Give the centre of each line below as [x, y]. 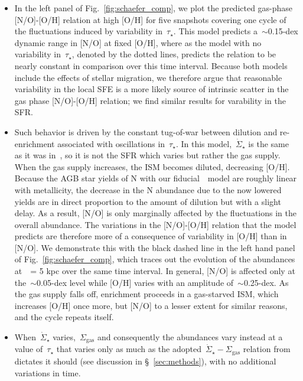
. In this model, [204, 143]
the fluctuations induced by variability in [89, 31]
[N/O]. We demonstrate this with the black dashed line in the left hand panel [155, 247]
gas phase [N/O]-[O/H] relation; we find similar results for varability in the [150, 100]
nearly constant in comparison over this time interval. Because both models [151, 65]
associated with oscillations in [111, 143]
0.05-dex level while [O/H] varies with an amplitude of [135, 282]
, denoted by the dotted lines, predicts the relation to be [174, 54]
